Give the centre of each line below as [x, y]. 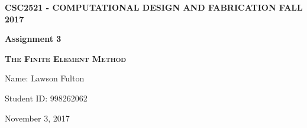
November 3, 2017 [37, 118]
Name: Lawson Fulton [45, 78]
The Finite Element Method [66, 58]
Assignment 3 [33, 39]
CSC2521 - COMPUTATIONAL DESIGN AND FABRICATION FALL [154, 7]
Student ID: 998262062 [46, 98]
